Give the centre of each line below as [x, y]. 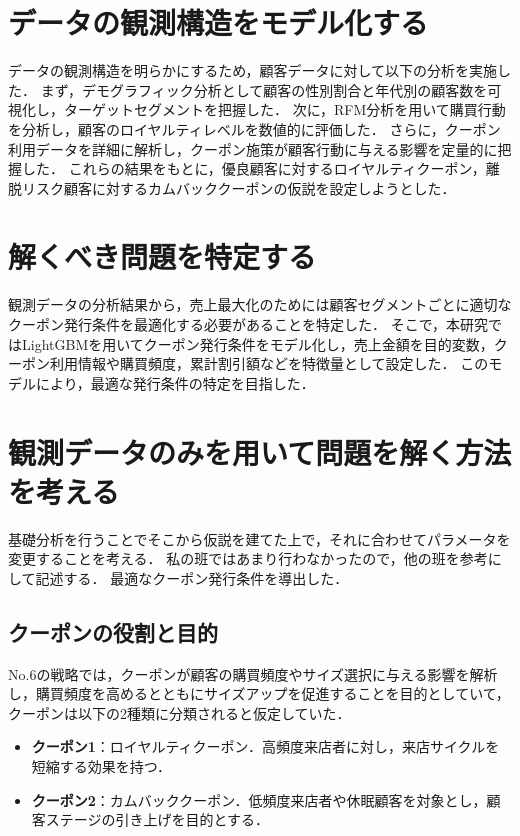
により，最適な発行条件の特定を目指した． [175, 382]
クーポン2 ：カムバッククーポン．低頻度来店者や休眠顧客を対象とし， [259, 799]
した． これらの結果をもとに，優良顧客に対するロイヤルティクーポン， [253, 168]
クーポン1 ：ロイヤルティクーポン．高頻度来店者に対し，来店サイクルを [265, 746]
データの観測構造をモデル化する [218, 22]
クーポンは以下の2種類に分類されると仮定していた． [179, 712]
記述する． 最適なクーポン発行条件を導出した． [192, 577]
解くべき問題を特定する [162, 256]
